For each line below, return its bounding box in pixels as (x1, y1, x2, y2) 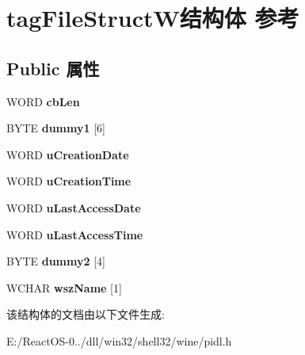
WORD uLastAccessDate (6, 199, 141, 216)
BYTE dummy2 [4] (6, 253, 105, 269)
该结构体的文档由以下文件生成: (6, 306, 165, 323)
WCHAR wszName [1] (6, 279, 122, 296)
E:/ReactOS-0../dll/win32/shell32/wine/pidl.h (6, 332, 232, 349)
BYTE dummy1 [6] (6, 120, 105, 136)
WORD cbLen (6, 93, 80, 109)
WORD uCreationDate (6, 146, 129, 162)
